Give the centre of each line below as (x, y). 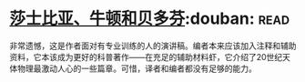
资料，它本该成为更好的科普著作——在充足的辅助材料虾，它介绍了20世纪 (146, 56)
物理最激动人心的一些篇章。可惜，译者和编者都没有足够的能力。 (137, 68)
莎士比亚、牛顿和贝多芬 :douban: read (149, 19)
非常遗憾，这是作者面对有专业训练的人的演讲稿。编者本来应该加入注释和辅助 (153, 46)
